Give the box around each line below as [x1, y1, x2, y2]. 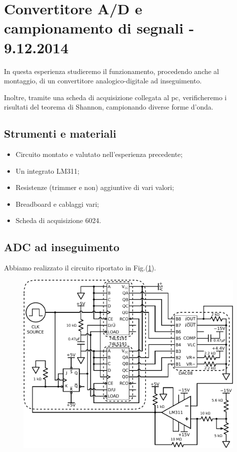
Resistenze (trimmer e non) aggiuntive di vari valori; [15, 182, 174, 192]
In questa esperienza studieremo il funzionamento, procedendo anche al [4, 66, 219, 76]
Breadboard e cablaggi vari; [15, 198, 99, 209]
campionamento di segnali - [4, 18, 195, 38]
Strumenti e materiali [4, 126, 117, 141]
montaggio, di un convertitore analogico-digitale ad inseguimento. [4, 75, 202, 86]
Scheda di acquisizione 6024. [15, 215, 101, 226]
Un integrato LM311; [15, 165, 79, 176]
